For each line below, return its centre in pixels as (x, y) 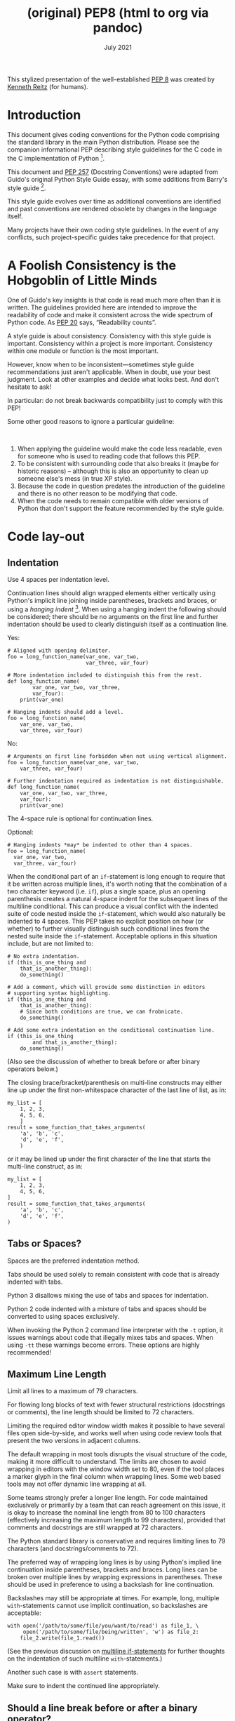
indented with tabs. (35, 1282)
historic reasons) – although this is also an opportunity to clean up (113, 471)
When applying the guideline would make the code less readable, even (120, 449)
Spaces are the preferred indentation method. (73, 1261)
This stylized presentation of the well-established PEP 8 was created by (111, 79)
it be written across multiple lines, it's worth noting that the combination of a (117, 884)
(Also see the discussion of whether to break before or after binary (104, 1061)
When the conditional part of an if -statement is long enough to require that (116, 876)
